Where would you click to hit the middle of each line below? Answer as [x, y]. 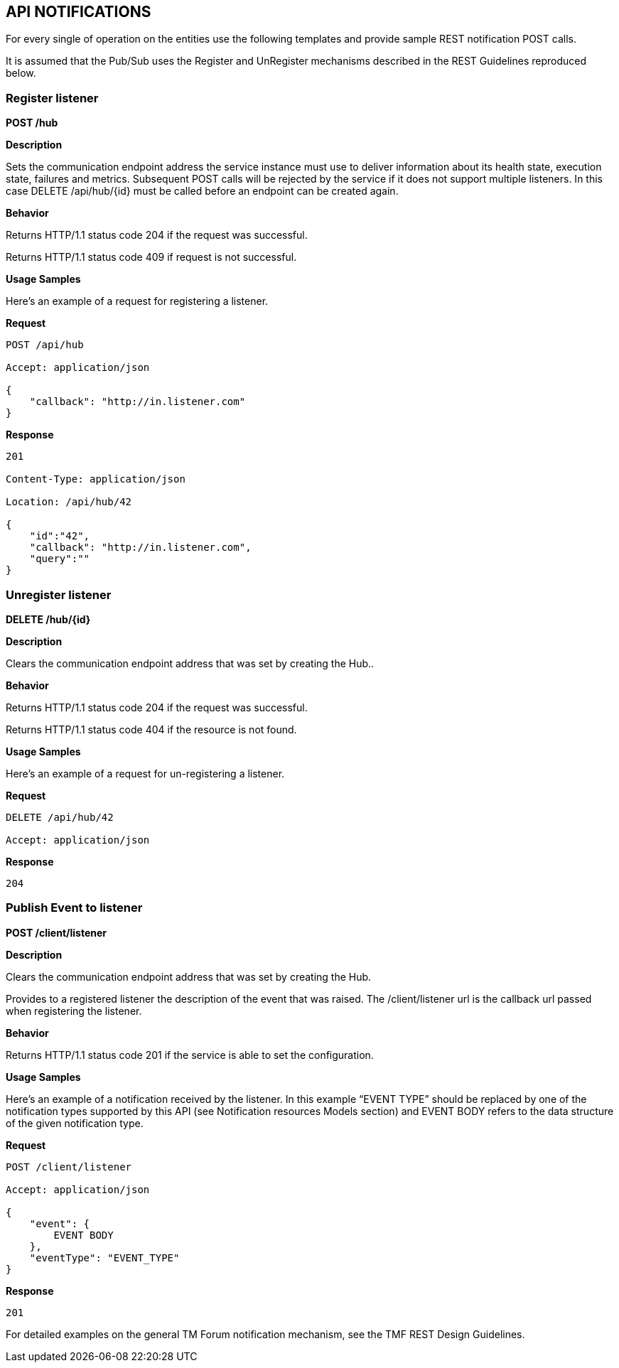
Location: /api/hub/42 [69, 502]
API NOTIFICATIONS [79, 12]
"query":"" [60, 559]
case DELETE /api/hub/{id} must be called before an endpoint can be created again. [202, 191]
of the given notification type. [75, 1123]
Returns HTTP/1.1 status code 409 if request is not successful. [151, 257]
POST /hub [32, 123]
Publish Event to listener [74, 908]
